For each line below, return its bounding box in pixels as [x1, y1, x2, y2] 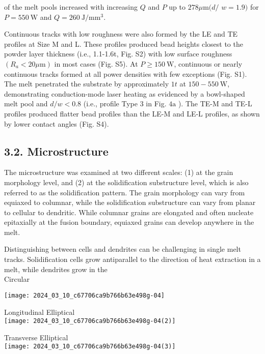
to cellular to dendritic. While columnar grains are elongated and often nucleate [4, 206, 254, 217]
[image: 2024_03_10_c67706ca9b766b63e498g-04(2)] [4, 317, 176, 325]
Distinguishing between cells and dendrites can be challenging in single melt [4, 244, 241, 254]
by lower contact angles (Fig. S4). [4, 118, 109, 129]
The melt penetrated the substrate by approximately [4, 78, 169, 89]
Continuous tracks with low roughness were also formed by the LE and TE [4, 28, 238, 39]
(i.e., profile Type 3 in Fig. [83, 98, 167, 109]
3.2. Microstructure [4, 143, 109, 159]
